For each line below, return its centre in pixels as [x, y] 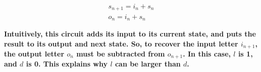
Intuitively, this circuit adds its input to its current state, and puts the [130, 33]
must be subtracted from [121, 54]
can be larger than [148, 64]
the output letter [34, 54]
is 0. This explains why [67, 64]
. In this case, [207, 54]
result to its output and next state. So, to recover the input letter [121, 43]
